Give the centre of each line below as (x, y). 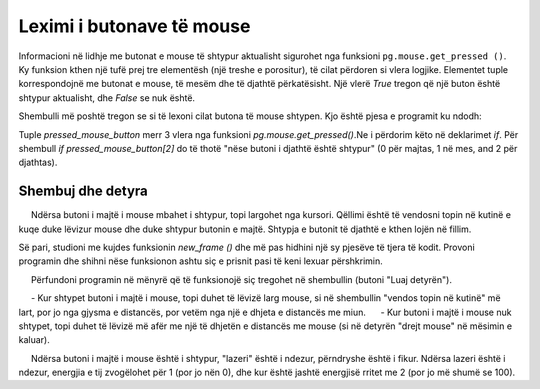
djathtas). (38, 162)
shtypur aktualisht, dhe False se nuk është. (106, 97)
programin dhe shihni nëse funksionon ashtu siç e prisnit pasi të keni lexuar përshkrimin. (201, 261)
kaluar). (34, 340)
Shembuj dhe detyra (83, 191)
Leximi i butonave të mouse (134, 26)
